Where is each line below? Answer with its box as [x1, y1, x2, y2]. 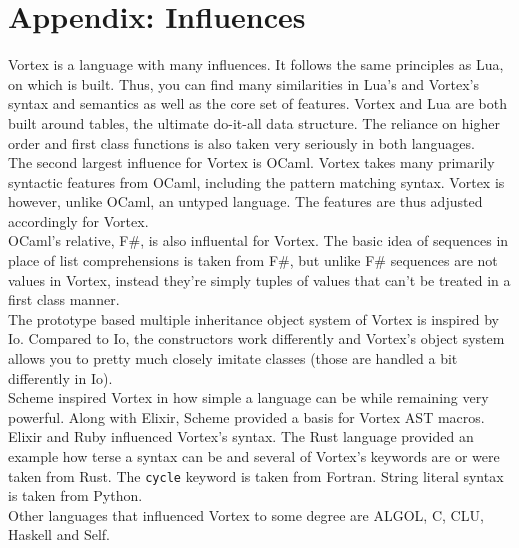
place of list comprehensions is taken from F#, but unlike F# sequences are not [8, 250, 498, 271]
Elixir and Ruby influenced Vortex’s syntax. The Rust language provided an [8, 426, 474, 447]
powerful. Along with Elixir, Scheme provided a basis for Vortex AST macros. [8, 406, 485, 427]
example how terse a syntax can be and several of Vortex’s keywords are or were [8, 446, 500, 466]
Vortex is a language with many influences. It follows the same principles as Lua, [8, 54, 504, 75]
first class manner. [8, 289, 120, 310]
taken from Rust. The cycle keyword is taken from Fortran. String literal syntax [8, 465, 504, 486]
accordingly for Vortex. [8, 210, 149, 231]
